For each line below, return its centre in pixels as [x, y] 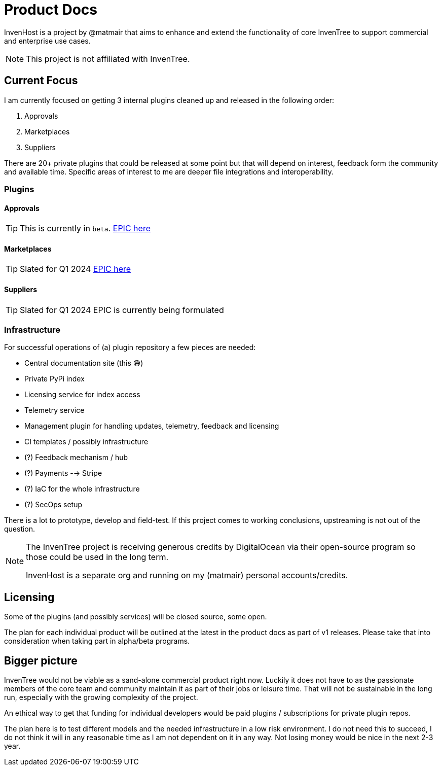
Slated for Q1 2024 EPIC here [76, 269]
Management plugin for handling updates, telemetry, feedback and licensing [152, 426]
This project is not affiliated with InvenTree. [108, 59]
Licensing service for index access [82, 395]
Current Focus [41, 81]
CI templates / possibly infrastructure [86, 442]
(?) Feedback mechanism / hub [76, 458]
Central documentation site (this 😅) [84, 363]
